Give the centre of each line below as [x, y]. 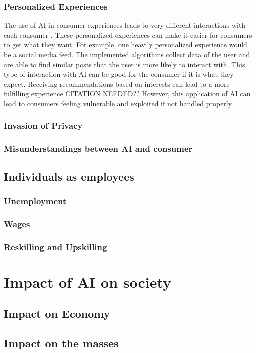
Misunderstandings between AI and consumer [98, 149]
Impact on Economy [57, 313]
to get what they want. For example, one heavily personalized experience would [126, 45]
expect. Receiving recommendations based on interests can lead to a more [117, 84]
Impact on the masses [61, 343]
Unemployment [35, 200]
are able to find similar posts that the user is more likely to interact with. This [125, 64]
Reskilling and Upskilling [56, 246]
